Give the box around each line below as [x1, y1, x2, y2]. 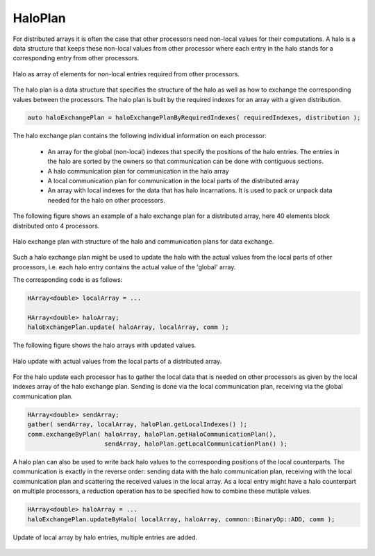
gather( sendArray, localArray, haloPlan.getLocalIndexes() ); [27, 421, 248, 428]
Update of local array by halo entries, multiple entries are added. [12, 533, 198, 541]
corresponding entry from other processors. [12, 54, 140, 62]
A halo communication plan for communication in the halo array [47, 167, 229, 175]
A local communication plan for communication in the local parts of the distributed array [47, 177, 299, 185]
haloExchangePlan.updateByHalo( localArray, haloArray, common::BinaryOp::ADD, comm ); [27, 515, 335, 523]
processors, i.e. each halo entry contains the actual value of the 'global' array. [12, 262, 236, 271]
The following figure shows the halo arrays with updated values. [12, 341, 197, 350]
